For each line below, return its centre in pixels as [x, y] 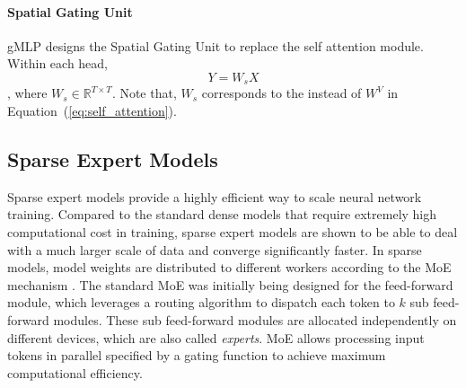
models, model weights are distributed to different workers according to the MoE [229, 267]
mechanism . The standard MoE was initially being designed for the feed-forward [230, 284]
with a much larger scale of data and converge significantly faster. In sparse [215, 249]
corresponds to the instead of [281, 93]
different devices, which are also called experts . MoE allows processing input [216, 337]
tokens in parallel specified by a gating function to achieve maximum [197, 355]
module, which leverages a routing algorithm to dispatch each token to [201, 302]
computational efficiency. [75, 372]
